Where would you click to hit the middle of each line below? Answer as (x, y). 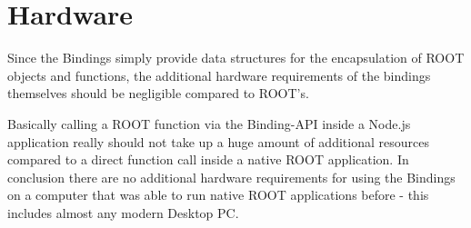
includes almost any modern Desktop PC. (123, 212)
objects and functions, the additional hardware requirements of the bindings (219, 75)
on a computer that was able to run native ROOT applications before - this (218, 195)
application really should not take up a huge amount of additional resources (218, 141)
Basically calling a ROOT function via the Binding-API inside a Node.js (209, 123)
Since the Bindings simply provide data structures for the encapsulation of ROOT (236, 58)
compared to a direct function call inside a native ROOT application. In (208, 159)
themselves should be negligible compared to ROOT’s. (158, 93)
